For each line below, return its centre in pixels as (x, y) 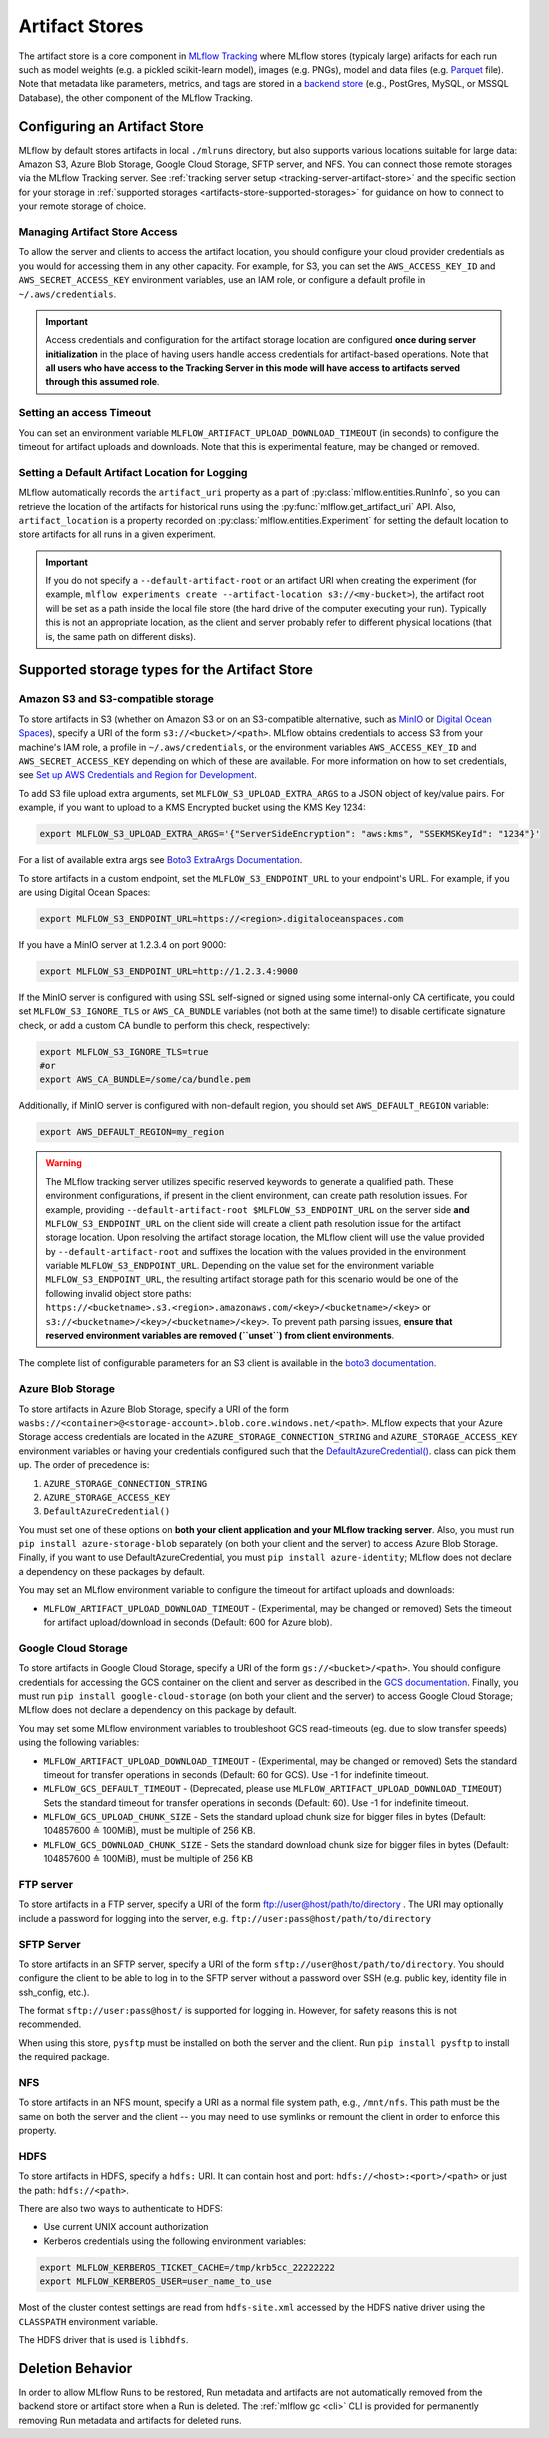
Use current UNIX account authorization (126, 2227)
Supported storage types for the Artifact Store (166, 670)
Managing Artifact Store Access (98, 232)
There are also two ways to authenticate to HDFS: (121, 2209)
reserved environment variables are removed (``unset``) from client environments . (220, 1336)
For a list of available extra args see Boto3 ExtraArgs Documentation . (160, 860)
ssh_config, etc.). (54, 1992)
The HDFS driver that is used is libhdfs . (103, 2340)
